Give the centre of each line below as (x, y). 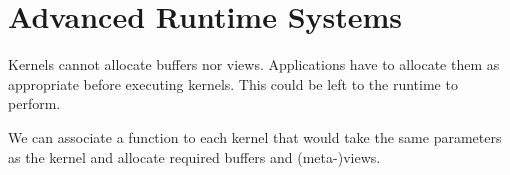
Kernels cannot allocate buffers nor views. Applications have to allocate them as (254, 64)
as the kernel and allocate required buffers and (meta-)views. (194, 156)
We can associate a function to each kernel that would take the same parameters (255, 136)
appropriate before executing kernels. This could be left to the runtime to (233, 83)
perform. (34, 103)
